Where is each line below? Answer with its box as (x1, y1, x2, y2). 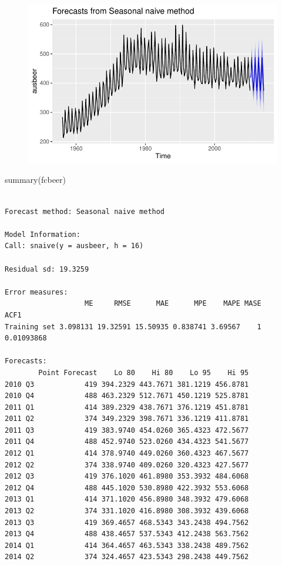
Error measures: (5, 287, 68, 296)
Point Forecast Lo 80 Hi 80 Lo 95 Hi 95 (38, 368, 249, 377)
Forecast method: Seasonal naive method (5, 207, 165, 216)
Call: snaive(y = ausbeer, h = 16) (5, 242, 144, 250)
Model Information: (5, 230, 80, 239)
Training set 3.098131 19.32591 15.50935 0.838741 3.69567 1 (5, 322, 261, 331)
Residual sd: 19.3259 (5, 265, 89, 273)
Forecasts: (5, 357, 47, 366)
